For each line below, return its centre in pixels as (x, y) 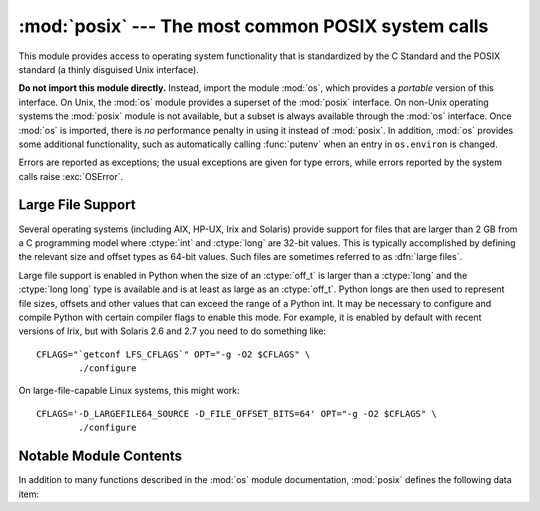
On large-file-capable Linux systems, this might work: (129, 391)
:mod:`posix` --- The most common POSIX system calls (253, 26)
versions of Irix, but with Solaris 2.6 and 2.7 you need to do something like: (172, 331)
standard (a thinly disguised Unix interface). (108, 69)
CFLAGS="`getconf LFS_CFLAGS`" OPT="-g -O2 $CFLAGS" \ (173, 354)
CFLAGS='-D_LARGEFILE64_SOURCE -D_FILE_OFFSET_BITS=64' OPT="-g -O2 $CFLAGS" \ (236, 413)
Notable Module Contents (100, 456)
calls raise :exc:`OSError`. (71, 176)
